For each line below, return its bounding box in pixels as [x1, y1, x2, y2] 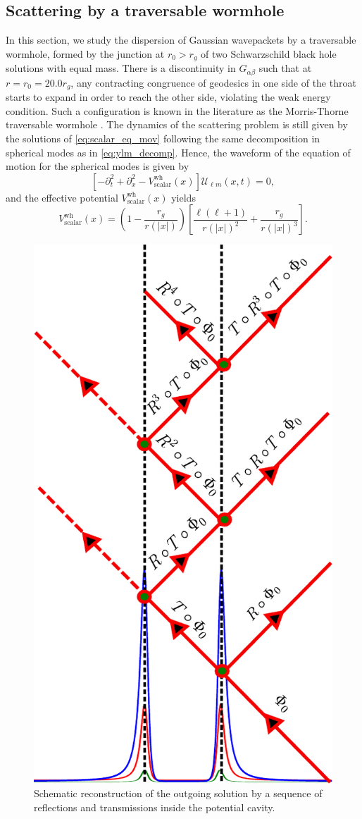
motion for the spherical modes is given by [6, 159, 189, 173]
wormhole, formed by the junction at [6, 46, 165, 61]
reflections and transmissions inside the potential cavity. [34, 799, 275, 814]
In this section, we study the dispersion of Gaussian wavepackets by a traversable [6, 32, 356, 47]
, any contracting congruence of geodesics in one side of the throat [70, 75, 356, 90]
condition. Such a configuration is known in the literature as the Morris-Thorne [6, 103, 349, 118]
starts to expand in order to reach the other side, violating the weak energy [6, 90, 331, 104]
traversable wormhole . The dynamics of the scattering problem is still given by [6, 117, 348, 132]
